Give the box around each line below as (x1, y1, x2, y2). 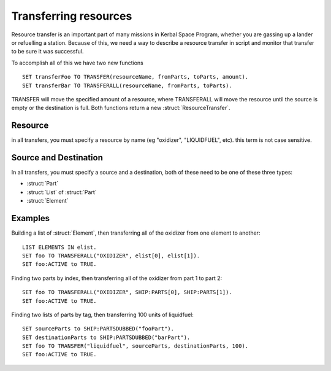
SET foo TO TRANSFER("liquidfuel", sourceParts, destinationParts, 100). (22, 343, 249, 350)
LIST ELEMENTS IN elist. (22, 243, 97, 251)
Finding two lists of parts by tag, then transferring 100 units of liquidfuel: (11, 311, 194, 318)
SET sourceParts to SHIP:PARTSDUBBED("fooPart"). (22, 326, 175, 332)
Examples (11, 213, 50, 224)
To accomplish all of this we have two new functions (11, 59, 144, 66)
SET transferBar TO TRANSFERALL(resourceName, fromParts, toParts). (22, 82, 232, 89)
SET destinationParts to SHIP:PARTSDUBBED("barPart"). (22, 334, 191, 341)
